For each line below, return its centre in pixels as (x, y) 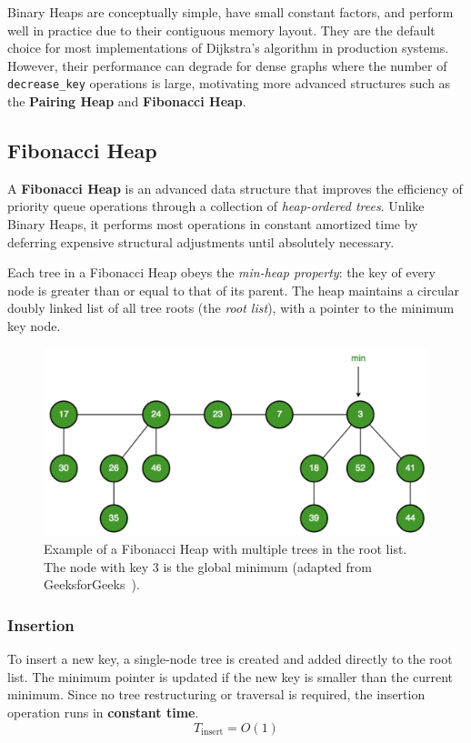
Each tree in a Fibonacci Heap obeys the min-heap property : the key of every (221, 272)
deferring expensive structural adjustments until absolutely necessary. (201, 241)
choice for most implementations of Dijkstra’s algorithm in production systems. (228, 48)
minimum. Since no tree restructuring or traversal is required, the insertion (216, 694)
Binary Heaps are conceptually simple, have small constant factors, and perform (230, 12)
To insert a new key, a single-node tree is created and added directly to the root (230, 659)
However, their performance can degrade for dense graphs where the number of (227, 65)
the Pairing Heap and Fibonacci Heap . (127, 101)
